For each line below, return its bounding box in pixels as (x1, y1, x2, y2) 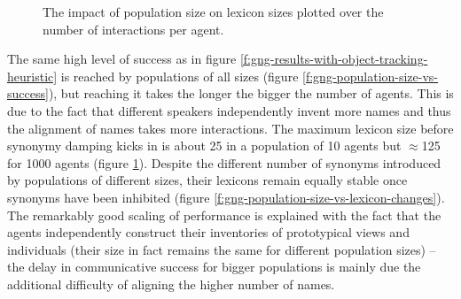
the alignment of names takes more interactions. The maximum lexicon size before (7, 119, 454, 137)
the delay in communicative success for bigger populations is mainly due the (7, 257, 421, 276)
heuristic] (7, 66, 58, 85)
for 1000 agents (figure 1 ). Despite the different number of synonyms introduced (7, 153, 441, 172)
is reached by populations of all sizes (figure (60, 66, 299, 85)
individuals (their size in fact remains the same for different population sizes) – (7, 240, 436, 258)
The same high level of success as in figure (7, 50, 237, 68)
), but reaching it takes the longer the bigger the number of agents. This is (48, 84, 454, 103)
